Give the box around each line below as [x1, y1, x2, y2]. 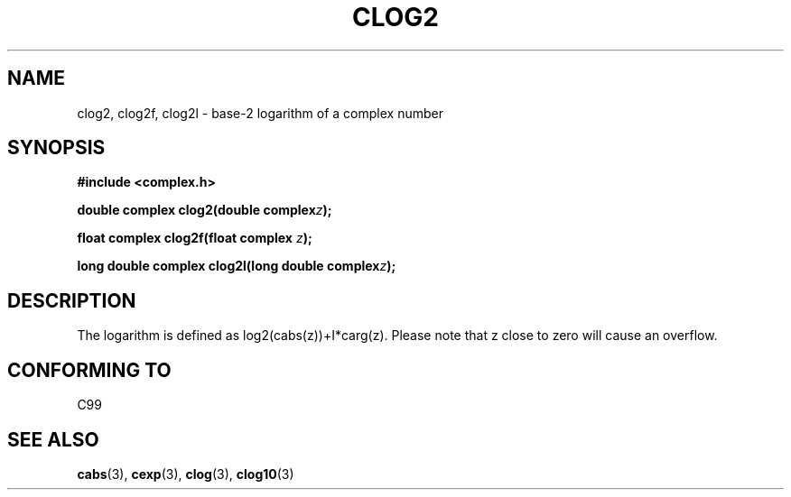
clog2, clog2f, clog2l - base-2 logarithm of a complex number [77, 105, 443, 121]
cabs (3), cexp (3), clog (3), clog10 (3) [77, 465, 294, 482]
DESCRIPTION [7, 289, 136, 312]
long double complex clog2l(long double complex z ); [77, 258, 396, 274]
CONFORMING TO [7, 358, 172, 382]
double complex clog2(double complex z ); [77, 202, 332, 218]
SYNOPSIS [7, 136, 106, 160]
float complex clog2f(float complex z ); [77, 230, 312, 246]
